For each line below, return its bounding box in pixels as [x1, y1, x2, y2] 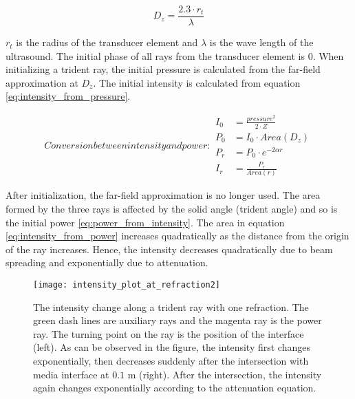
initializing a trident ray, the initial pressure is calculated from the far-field [6, 62, 321, 76]
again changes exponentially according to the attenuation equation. [33, 380, 316, 395]
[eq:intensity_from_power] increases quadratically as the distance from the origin [6, 228, 349, 243]
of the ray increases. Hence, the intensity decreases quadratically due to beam [6, 241, 333, 256]
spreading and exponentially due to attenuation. [6, 255, 208, 270]
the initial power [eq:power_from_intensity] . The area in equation [6, 215, 285, 229]
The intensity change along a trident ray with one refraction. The [33, 299, 309, 314]
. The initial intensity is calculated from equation [93, 75, 301, 89]
